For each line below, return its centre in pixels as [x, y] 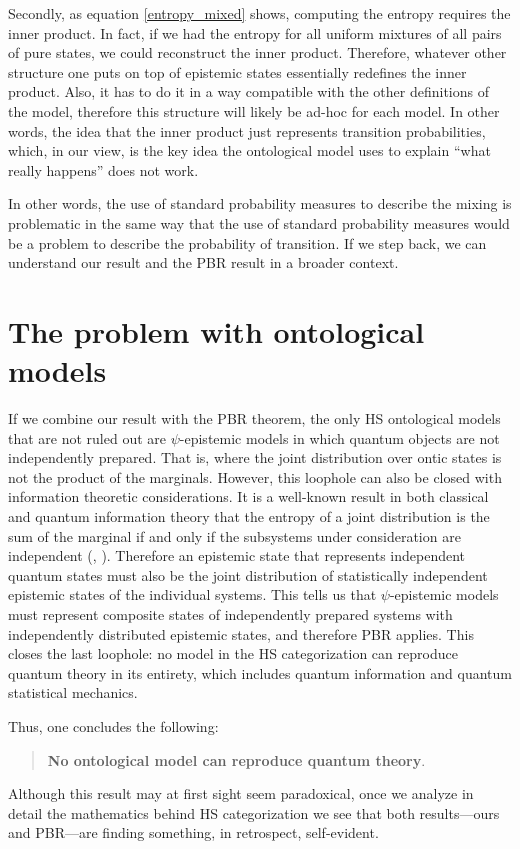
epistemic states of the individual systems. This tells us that [192, 594]
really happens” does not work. [103, 169]
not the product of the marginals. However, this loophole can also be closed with [255, 476]
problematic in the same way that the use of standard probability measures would [259, 222]
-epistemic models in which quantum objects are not [339, 437]
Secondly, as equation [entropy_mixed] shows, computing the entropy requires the [259, 13]
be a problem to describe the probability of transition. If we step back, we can [247, 242]
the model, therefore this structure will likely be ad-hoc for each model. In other [254, 110]
